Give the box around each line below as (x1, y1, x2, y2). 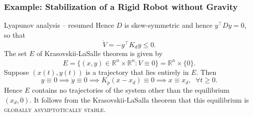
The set (4, 48, 27, 58)
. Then (196, 66, 217, 77)
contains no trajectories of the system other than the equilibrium (32, 84, 230, 95)
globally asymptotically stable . (4, 104, 106, 115)
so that (4, 29, 25, 40)
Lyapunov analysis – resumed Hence (4, 20, 114, 30)
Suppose (4, 66, 29, 77)
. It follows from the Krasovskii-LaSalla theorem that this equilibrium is (29, 94, 249, 105)
